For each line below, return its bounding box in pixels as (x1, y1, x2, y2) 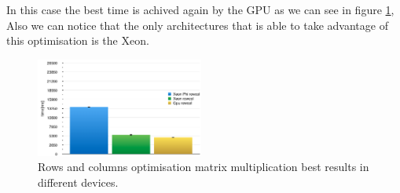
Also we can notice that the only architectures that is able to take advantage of (6, 16, 388, 33)
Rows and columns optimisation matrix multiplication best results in (38, 158, 369, 175)
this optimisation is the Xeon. (6, 32, 149, 49)
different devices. (38, 173, 119, 190)
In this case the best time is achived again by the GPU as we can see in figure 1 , (6, 2, 394, 17)
